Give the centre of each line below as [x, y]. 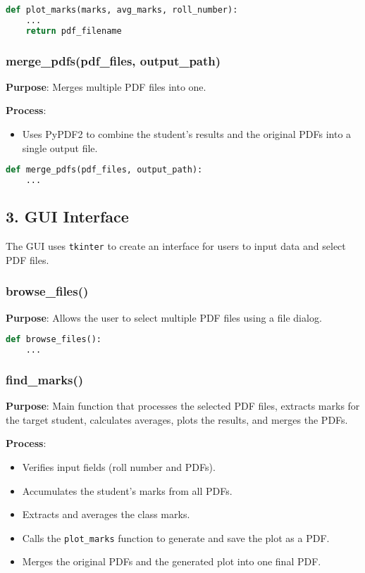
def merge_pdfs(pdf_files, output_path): [104, 170]
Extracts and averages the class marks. [106, 514]
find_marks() [45, 379]
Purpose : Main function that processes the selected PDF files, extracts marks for [183, 406]
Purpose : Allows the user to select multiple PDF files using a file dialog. [164, 317]
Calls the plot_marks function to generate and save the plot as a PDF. [176, 537]
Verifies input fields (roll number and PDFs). [119, 466]
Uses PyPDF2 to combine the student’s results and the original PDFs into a [187, 134]
